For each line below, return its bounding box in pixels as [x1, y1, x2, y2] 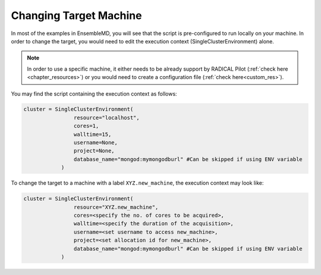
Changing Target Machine [11, 9, 142, 22]
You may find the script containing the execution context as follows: [11, 90, 178, 97]
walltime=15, [73, 131, 112, 138]
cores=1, [73, 122, 99, 129]
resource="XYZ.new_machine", [73, 204, 159, 210]
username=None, [73, 140, 118, 146]
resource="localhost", [73, 114, 140, 121]
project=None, [73, 147, 115, 154]
